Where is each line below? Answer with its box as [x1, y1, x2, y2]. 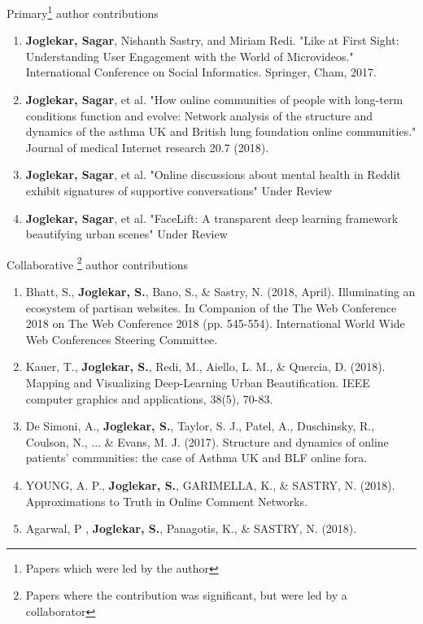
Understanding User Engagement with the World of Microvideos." [25, 47, 354, 64]
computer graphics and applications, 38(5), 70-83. [25, 390, 273, 407]
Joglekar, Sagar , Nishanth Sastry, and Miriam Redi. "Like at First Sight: [25, 32, 399, 49]
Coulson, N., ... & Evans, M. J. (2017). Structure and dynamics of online [25, 433, 389, 450]
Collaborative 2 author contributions [7, 253, 189, 273]
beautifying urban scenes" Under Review [25, 225, 228, 242]
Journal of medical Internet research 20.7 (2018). [25, 138, 269, 155]
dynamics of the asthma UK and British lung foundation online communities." [25, 123, 416, 140]
